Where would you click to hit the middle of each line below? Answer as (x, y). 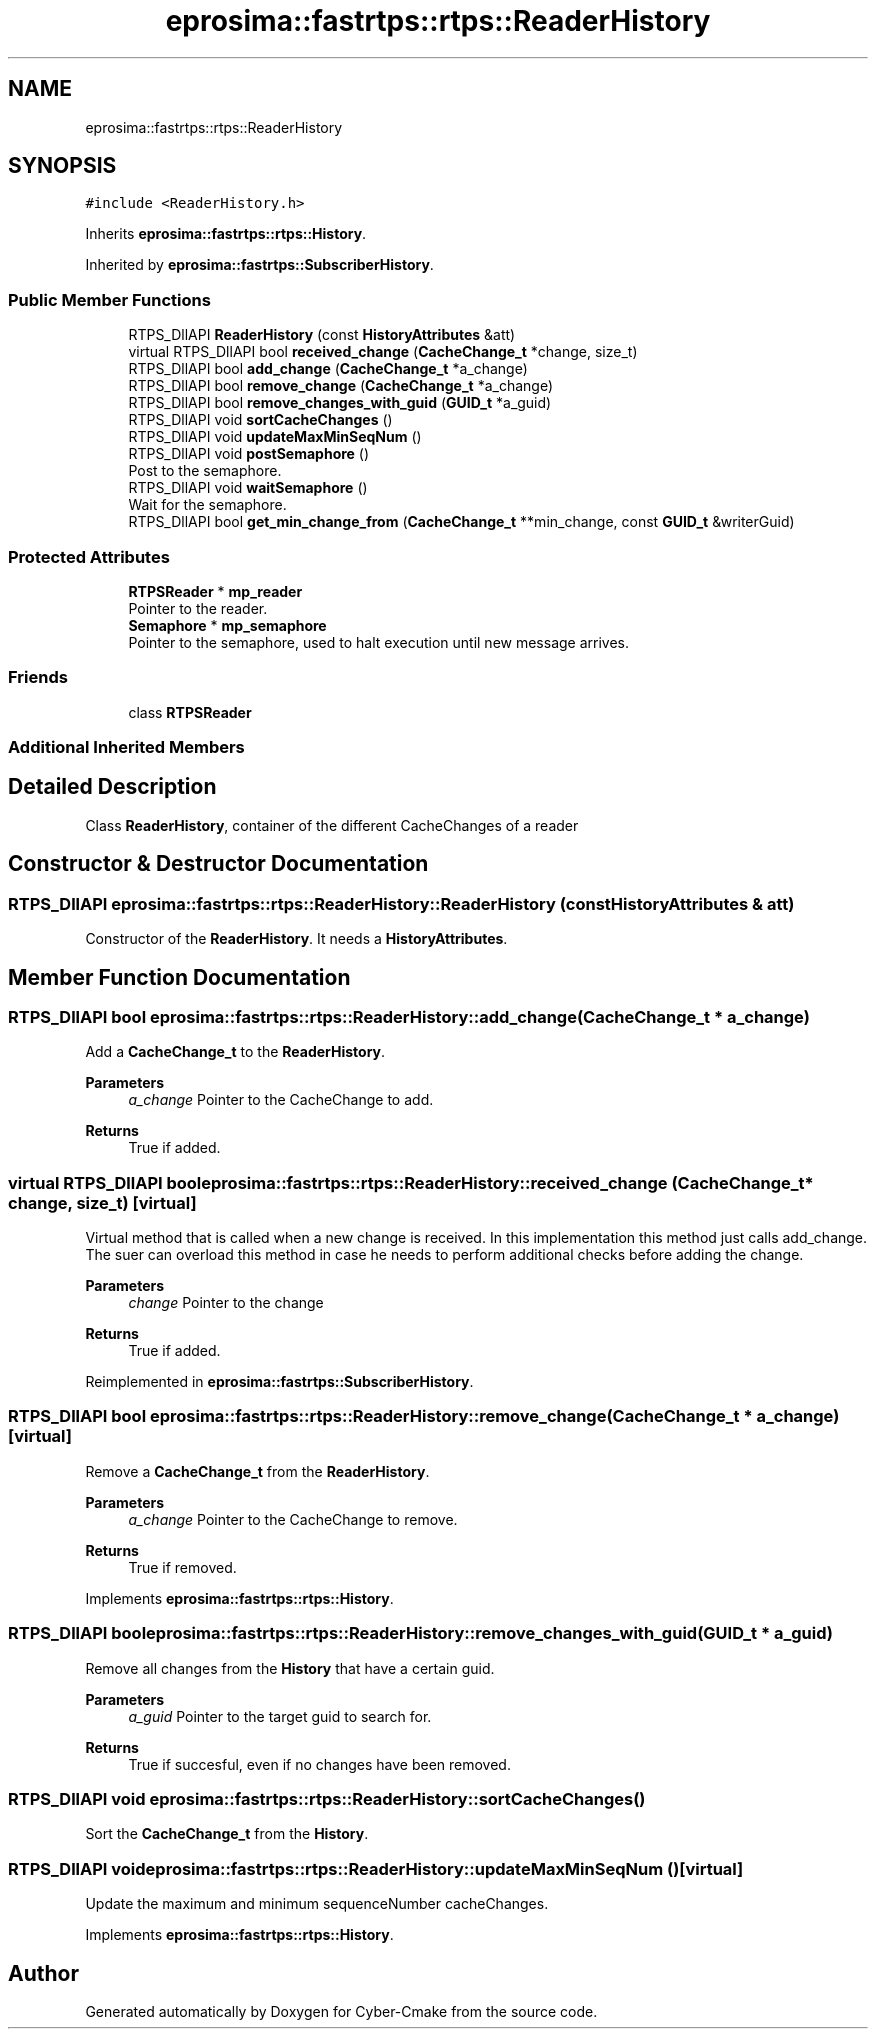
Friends (38, 677)
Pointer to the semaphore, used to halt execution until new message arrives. (379, 642)
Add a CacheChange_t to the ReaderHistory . (235, 1052)
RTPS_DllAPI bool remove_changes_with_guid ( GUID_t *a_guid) (340, 403)
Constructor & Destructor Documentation (218, 864)
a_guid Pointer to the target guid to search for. (280, 1716)
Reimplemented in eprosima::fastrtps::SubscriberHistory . (279, 1382)
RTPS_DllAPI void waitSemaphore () (248, 488)
